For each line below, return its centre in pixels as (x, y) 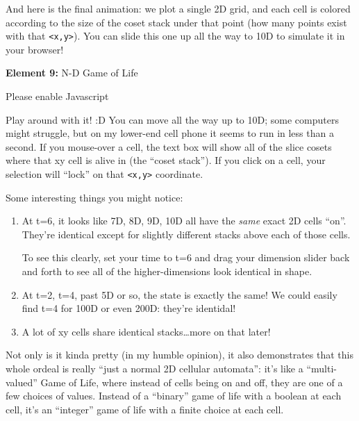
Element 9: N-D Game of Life (72, 73)
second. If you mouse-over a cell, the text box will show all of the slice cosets (169, 146)
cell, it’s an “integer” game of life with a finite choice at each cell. (145, 409)
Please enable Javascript (57, 96)
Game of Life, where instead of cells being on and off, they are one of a (192, 382)
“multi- (322, 368)
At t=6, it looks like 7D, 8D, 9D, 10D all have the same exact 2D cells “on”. (184, 221)
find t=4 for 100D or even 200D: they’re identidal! (129, 308)
